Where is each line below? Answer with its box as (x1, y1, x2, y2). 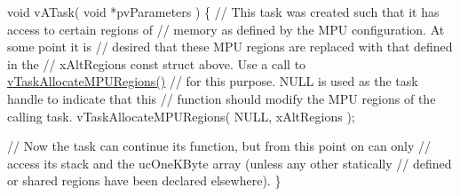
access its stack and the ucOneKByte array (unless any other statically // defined (7, 153, 452, 172)
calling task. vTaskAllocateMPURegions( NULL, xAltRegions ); (7, 106, 355, 125)
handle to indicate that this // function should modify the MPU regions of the (7, 89, 436, 107)
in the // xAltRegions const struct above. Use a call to (7, 54, 306, 73)
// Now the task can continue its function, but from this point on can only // (7, 137, 432, 155)
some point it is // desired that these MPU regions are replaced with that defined (7, 37, 453, 56)
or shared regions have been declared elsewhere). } (7, 171, 282, 190)
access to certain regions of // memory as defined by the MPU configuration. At (7, 20, 445, 38)
